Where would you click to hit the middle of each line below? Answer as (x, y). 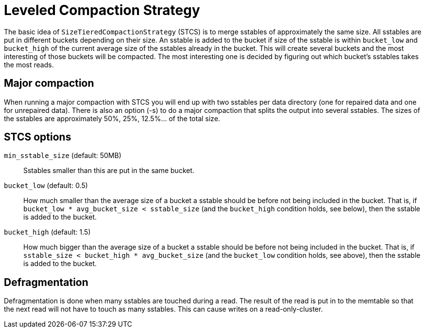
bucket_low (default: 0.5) (46, 186)
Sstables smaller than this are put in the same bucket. (109, 171)
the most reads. (29, 64)
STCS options (38, 137)
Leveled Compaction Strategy (102, 10)
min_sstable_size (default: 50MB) (63, 156)
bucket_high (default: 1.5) (47, 232)
